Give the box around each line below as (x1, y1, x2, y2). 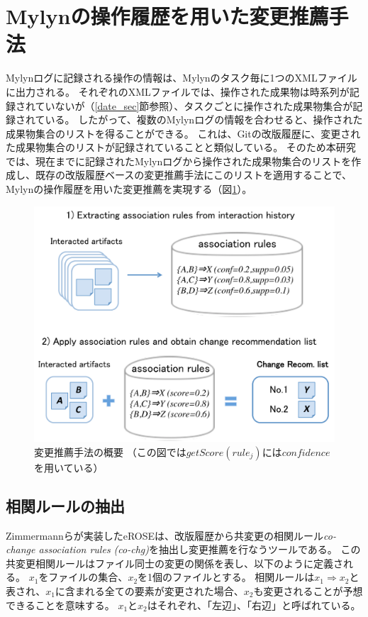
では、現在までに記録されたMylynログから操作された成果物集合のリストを (6, 153, 352, 168)
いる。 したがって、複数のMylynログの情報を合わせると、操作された (45, 112, 363, 127)
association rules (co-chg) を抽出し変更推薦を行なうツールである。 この (38, 542, 361, 557)
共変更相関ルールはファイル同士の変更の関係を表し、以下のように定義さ (6, 555, 343, 570)
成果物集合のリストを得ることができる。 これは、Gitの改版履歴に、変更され (6, 126, 361, 140)
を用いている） (34, 460, 104, 474)
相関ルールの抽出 (6, 494, 125, 516)
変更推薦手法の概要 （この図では (34, 444, 186, 459)
